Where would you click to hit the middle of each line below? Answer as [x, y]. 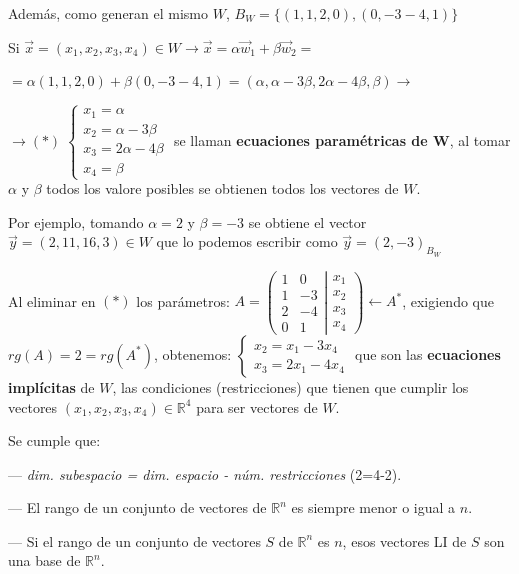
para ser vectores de [257, 406]
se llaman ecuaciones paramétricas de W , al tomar [342, 139]
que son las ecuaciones [428, 353]
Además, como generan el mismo [108, 13]
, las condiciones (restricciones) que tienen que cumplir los [290, 386]
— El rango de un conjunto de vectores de [137, 507]
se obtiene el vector [307, 221]
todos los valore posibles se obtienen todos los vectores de [222, 188]
